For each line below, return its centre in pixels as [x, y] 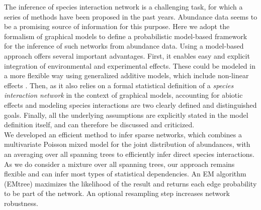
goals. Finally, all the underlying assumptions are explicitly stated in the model [126, 115]
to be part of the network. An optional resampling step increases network [117, 193]
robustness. [21, 203]
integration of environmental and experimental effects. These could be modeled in [130, 65]
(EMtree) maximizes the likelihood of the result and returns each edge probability [130, 183]
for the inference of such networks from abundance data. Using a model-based [124, 46]
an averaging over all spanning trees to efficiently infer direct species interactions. [129, 154]
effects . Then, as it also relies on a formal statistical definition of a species [119, 85]
